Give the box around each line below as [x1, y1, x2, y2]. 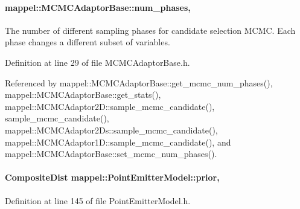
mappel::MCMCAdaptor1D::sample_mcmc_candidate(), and [5, 135, 231, 148]
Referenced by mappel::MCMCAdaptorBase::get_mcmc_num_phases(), [5, 76, 273, 89]
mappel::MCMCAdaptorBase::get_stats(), [5, 88, 161, 101]
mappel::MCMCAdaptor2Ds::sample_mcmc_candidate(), [5, 123, 218, 136]
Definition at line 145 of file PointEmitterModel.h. [5, 194, 191, 207]
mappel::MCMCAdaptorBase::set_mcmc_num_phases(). [5, 147, 217, 160]
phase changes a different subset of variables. [5, 36, 170, 48]
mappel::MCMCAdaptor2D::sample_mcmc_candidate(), [5, 100, 215, 112]
